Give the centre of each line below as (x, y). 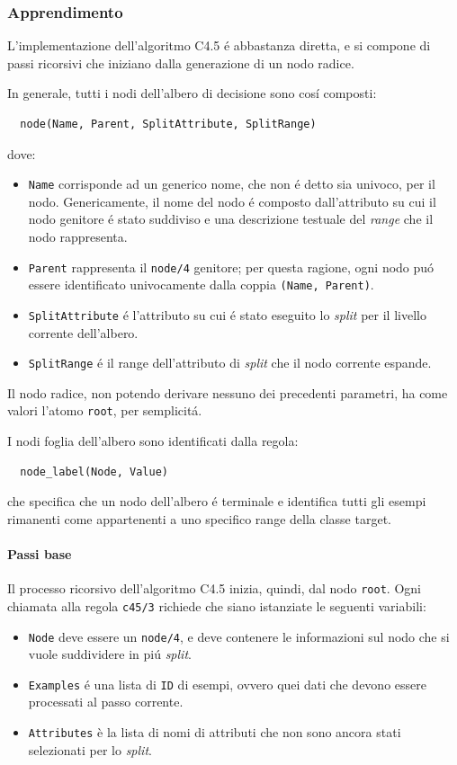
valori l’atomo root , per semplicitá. (105, 410)
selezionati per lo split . (90, 749)
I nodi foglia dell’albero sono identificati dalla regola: (153, 441)
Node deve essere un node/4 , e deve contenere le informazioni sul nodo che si (239, 636)
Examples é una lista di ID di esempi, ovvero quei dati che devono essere (227, 684)
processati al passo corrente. (106, 702)
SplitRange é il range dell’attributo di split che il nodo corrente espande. (230, 363)
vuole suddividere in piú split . (110, 654)
